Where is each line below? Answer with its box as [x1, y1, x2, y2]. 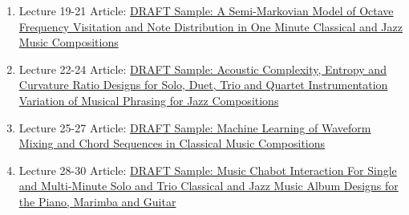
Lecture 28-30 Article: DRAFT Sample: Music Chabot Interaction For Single [18, 161, 397, 178]
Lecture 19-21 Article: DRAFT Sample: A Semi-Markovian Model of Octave [18, 2, 394, 18]
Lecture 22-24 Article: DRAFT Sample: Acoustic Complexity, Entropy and [18, 60, 387, 77]
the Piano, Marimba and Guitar [18, 193, 176, 209]
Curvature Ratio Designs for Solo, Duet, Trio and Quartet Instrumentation [18, 76, 388, 93]
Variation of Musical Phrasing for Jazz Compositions [18, 91, 279, 108]
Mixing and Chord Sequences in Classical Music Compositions [18, 135, 326, 152]
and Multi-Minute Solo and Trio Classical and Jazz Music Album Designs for [18, 177, 399, 194]
